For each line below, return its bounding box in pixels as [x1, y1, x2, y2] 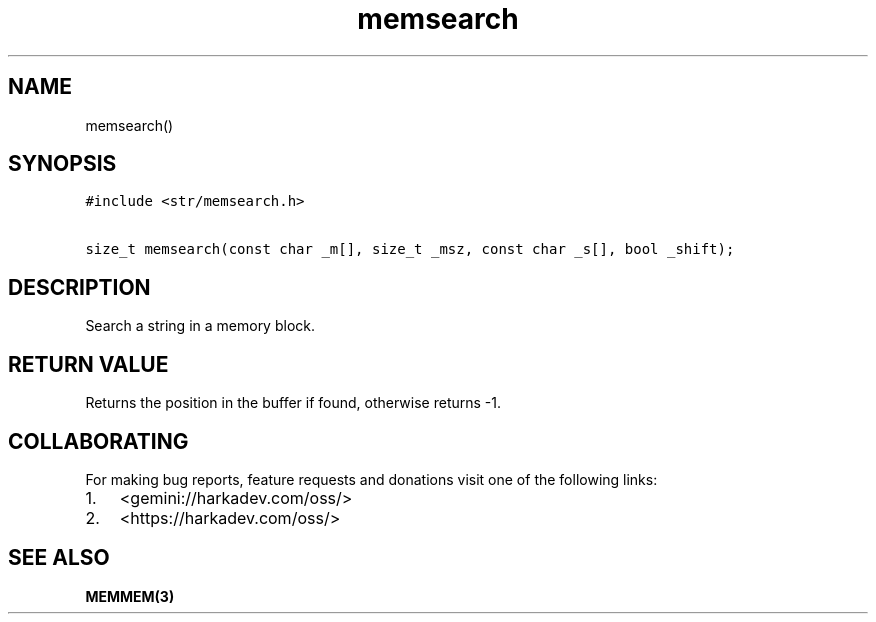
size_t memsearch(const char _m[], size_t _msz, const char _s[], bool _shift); [85, 241, 735, 258]
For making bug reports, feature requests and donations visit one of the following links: [85, 470, 658, 488]
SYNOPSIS [8, 151, 117, 177]
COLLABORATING [8, 428, 189, 454]
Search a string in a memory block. [85, 317, 315, 335]
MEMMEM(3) [85, 587, 175, 605]
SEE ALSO [8, 545, 110, 571]
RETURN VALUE [8, 351, 169, 377]
